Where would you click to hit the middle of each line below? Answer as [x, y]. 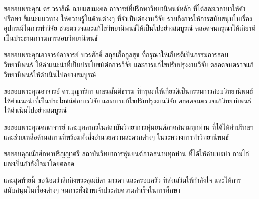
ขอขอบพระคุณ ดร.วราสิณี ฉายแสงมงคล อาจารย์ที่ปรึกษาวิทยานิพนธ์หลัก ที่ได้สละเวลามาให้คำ [125, 8]
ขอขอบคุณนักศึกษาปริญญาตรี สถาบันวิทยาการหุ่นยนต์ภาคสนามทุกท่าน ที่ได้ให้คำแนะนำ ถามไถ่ [127, 153]
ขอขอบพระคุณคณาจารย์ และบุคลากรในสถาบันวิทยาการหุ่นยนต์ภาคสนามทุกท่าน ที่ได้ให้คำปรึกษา [129, 127]
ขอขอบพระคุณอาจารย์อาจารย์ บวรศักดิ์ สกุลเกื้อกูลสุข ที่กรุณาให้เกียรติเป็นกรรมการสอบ [116, 54]
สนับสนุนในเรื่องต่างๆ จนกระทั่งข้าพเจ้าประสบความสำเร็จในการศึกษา [92, 189]
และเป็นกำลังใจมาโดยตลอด [39, 163]
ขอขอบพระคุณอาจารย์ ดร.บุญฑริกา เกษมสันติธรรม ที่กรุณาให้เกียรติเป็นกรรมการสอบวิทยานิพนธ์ [129, 91]
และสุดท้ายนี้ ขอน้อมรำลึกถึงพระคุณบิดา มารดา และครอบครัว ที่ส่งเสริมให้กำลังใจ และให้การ [123, 180]
